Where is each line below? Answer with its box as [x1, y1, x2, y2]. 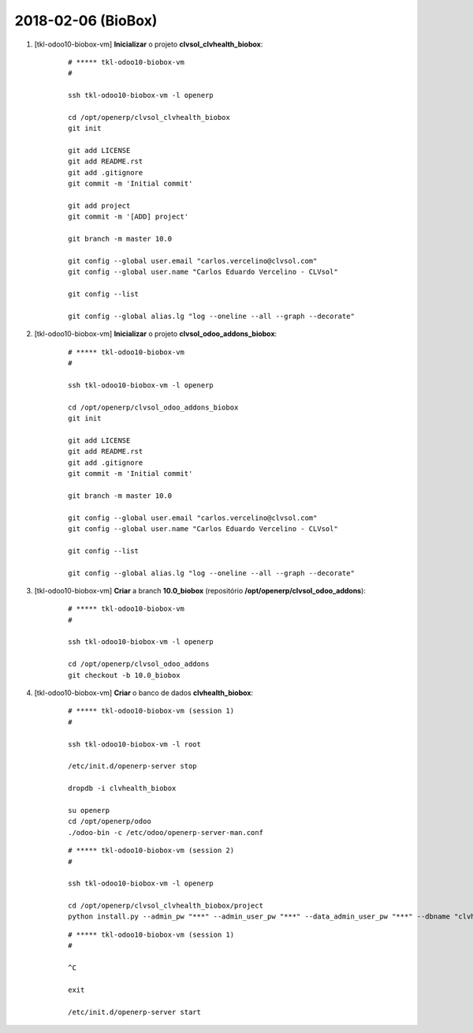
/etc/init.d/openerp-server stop [68, 762, 197, 771]
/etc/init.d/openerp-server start [68, 1007, 201, 1016]
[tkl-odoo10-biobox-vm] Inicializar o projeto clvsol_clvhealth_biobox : [34, 39, 263, 49]
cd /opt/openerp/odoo [68, 817, 151, 826]
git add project [68, 201, 131, 211]
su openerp [68, 806, 110, 814]
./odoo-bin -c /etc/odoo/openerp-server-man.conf [68, 828, 264, 837]
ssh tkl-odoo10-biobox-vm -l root [68, 739, 201, 749]
